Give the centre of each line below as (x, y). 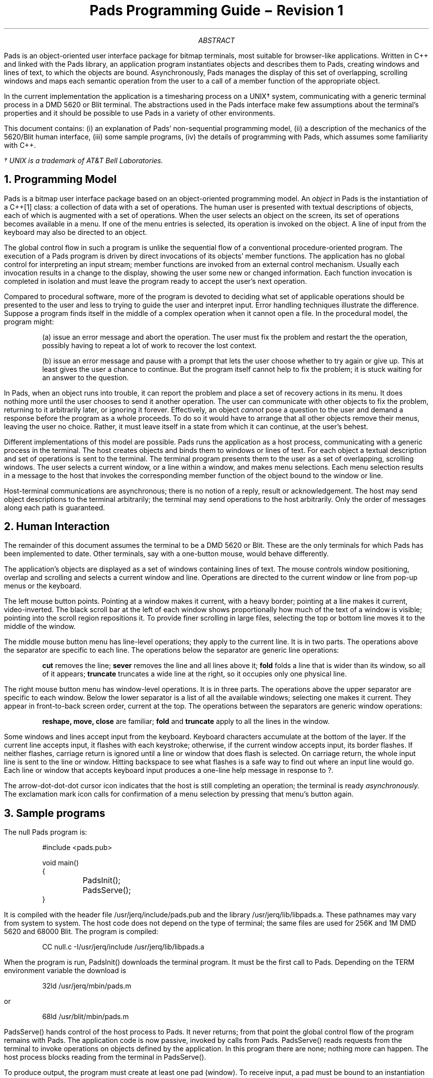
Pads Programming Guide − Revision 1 (216, 10)
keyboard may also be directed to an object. (76, 232)
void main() (61, 863)
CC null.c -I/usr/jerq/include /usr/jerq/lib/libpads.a (123, 947)
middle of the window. (40, 627)
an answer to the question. (86, 377)
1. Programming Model (60, 180)
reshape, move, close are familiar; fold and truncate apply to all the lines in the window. (186, 721)
